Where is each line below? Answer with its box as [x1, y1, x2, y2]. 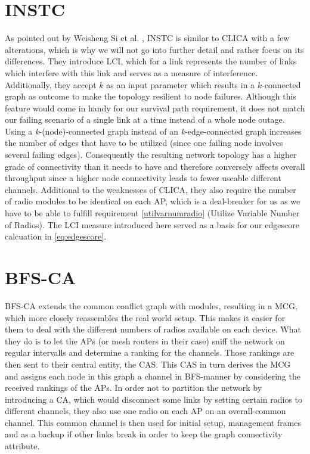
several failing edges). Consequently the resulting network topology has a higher [5, 148, 297, 161]
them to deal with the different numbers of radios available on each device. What [5, 323, 301, 335]
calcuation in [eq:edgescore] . [5, 230, 107, 242]
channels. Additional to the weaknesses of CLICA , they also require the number [5, 183, 296, 195]
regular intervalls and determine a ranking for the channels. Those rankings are [5, 346, 294, 359]
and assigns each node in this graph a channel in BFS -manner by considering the [5, 369, 300, 382]
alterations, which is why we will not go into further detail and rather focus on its [5, 43, 304, 55]
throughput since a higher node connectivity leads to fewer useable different [5, 172, 281, 184]
